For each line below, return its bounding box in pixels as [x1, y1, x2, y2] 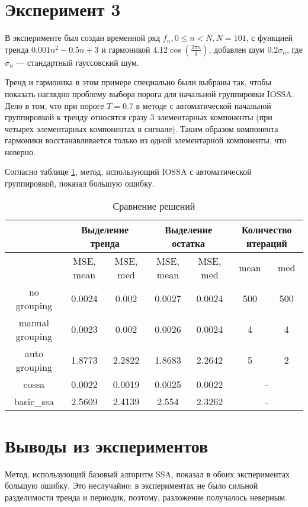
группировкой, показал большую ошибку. [5, 177, 155, 190]
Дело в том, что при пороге [5, 99, 104, 111]
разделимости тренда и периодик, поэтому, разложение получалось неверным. [5, 490, 287, 503]
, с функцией [246, 31, 293, 44]
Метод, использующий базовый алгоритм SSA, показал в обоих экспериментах [5, 467, 290, 480]
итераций [246, 236, 287, 250]
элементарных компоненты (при [157, 111, 272, 123]
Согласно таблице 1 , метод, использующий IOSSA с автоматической [5, 165, 252, 178]
